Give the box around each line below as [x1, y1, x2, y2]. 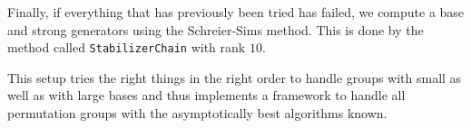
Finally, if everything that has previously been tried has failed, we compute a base [7, 3, 465, 21]
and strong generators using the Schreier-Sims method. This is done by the [7, 20, 424, 39]
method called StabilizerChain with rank [7, 38, 246, 57]
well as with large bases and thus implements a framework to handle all [7, 86, 406, 105]
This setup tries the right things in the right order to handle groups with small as [7, 68, 462, 87]
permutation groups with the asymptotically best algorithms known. [7, 104, 388, 123]
